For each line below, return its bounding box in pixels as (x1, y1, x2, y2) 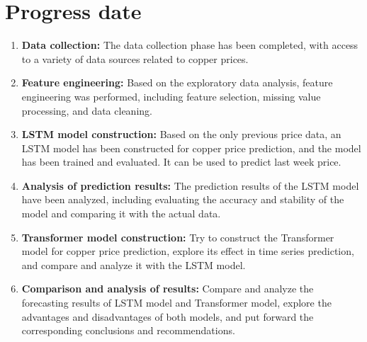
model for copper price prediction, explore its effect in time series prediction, (21, 244, 354, 258)
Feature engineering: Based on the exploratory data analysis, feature (21, 75, 333, 90)
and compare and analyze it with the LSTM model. (21, 257, 246, 272)
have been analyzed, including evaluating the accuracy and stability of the (21, 192, 344, 207)
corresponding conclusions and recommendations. (21, 323, 235, 338)
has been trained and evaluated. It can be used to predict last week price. (21, 154, 341, 169)
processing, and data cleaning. (21, 103, 152, 118)
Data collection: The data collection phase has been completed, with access (21, 38, 358, 52)
